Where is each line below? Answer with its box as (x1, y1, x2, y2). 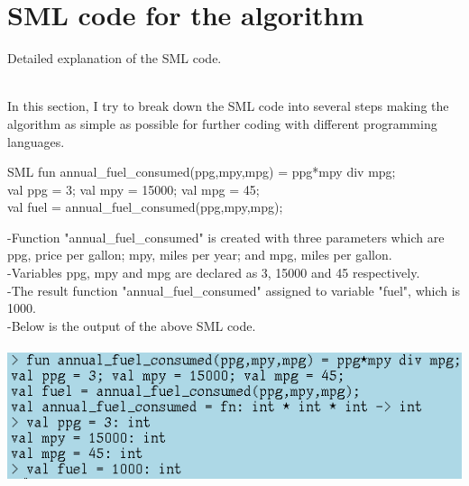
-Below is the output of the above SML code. (7, 316, 256, 335)
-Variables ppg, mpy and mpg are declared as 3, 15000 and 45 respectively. (7, 263, 420, 282)
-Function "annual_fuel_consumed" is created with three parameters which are (7, 227, 445, 246)
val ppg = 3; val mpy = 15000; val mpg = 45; (7, 179, 260, 198)
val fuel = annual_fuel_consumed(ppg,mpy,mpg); (7, 197, 283, 216)
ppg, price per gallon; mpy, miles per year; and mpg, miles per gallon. (7, 245, 392, 264)
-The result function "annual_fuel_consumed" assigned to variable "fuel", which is (7, 280, 461, 299)
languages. (7, 132, 65, 151)
